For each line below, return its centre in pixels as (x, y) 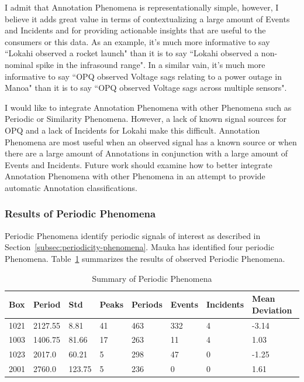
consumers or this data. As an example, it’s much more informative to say (137, 41)
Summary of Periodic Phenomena (152, 278)
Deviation (272, 310)
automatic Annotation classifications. (71, 187)
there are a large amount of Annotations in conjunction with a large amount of (146, 153)
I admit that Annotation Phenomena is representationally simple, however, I (142, 7)
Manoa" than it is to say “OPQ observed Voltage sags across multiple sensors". (146, 88)
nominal (19, 64)
